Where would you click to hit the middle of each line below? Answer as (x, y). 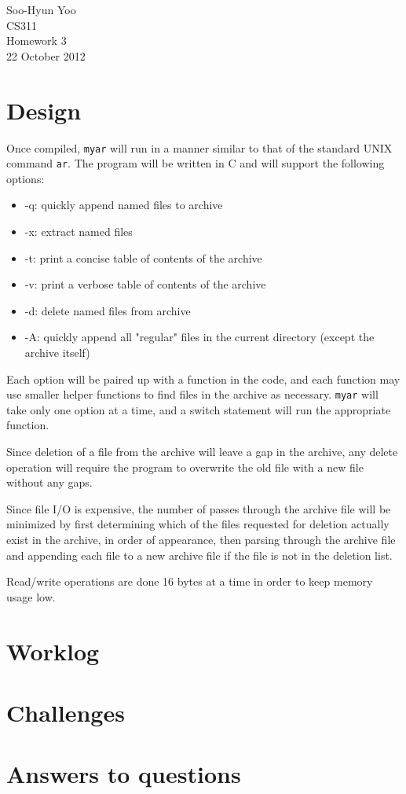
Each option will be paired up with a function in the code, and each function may (203, 379)
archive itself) (57, 352)
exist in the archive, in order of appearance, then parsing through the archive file (201, 539)
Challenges (66, 712)
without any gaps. (49, 482)
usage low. (31, 596)
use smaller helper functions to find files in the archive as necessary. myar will (192, 394)
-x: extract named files (79, 231)
